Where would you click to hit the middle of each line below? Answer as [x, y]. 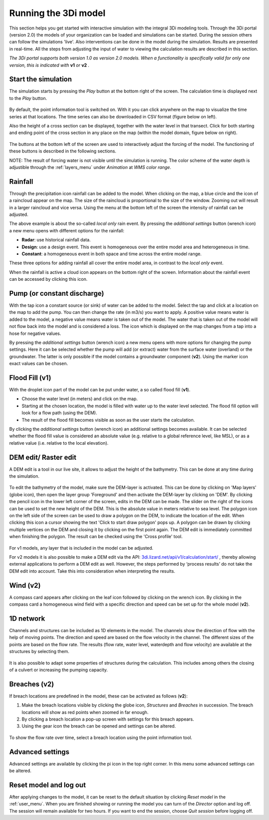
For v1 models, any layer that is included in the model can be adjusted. [81, 548]
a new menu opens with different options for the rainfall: [67, 230]
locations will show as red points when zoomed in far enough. [85, 712]
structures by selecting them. [39, 652]
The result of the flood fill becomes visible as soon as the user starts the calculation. [108, 420]
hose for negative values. [35, 333]
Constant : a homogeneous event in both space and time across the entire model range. [112, 254]
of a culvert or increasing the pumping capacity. [59, 670]
